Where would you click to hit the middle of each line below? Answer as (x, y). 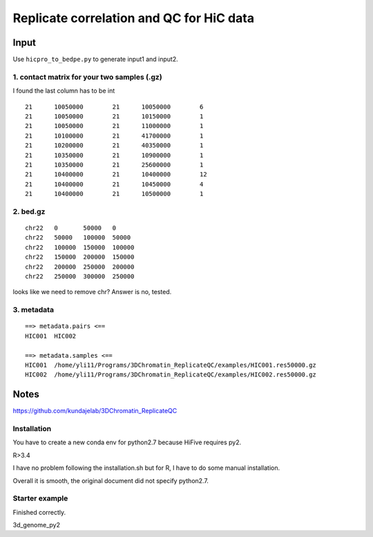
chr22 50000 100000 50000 (78, 238)
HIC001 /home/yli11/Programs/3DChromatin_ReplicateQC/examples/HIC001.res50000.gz (171, 365)
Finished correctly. (39, 512)
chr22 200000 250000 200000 (80, 267)
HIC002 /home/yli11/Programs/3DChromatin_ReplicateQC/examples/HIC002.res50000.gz (171, 375)
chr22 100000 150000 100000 (80, 247)
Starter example (40, 498)
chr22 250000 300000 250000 (80, 276)
